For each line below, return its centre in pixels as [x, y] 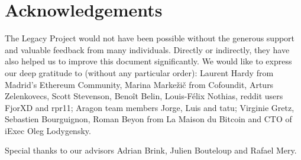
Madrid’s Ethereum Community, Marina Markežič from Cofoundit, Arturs [139, 84]
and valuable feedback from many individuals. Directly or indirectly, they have [147, 49]
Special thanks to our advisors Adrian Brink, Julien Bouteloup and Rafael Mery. [151, 150]
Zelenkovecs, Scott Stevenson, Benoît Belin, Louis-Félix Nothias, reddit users [144, 96]
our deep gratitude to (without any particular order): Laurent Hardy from [139, 72]
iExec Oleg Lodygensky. [48, 130]
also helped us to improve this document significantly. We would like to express [148, 61]
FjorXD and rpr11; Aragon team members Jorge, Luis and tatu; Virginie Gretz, [150, 107]
